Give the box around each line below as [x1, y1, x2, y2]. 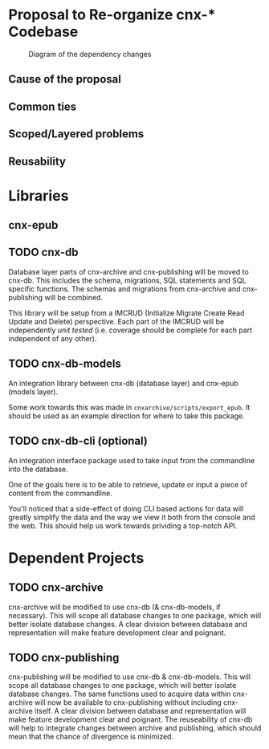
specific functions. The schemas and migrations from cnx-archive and [8, 283, 241, 294]
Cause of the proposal [8, 72, 122, 86]
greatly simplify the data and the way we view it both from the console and [8, 512, 255, 522]
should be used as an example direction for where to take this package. [8, 411, 245, 421]
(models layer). [8, 387, 59, 397]
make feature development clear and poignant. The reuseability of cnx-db [8, 714, 253, 724]
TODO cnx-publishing [8, 650, 120, 664]
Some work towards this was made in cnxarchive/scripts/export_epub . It [8, 402, 251, 412]
